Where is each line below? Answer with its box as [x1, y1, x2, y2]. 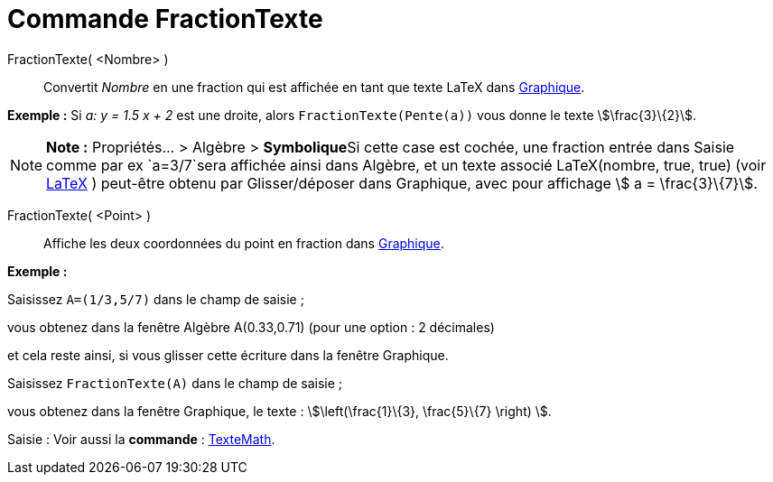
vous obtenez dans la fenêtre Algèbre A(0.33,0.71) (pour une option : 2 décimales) [7, 319, 495, 335]
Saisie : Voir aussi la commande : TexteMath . [7, 431, 275, 447]
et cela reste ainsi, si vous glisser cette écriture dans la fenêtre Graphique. [7, 347, 449, 363]
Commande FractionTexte [7, 4, 323, 34]
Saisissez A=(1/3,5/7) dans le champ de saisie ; [7, 291, 304, 307]
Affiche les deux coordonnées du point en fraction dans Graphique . [43, 235, 444, 251]
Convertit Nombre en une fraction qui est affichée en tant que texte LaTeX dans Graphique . [43, 79, 585, 95]
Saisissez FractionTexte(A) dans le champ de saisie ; [7, 375, 343, 391]
